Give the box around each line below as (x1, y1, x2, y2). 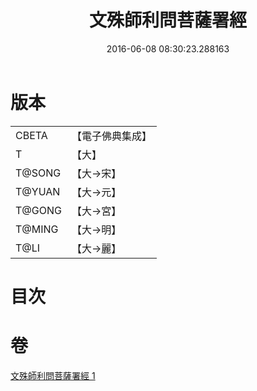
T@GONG (15, 203, 62, 217)
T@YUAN (15, 184, 61, 198)
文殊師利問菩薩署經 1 (10, 369, 96, 381)
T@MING (15, 222, 59, 236)
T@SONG (15, 166, 62, 180)
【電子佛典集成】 (71, 129, 152, 143)
